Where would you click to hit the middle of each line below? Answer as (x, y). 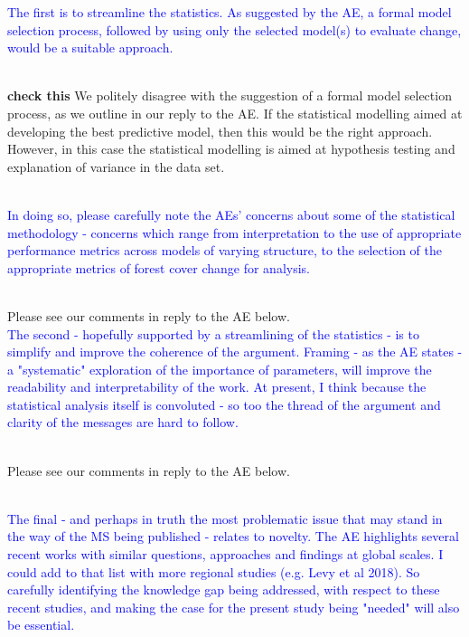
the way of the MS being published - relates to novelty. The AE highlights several (233, 536)
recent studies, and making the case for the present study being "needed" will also (234, 607)
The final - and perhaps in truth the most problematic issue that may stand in (225, 518)
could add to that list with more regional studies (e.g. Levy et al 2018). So (214, 571)
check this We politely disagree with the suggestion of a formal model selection (230, 95)
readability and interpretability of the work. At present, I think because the (217, 387)
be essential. (41, 625)
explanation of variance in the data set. (116, 166)
